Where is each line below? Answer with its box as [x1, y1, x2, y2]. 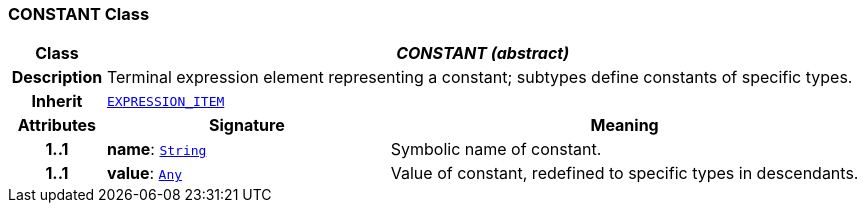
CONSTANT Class [8, 4, 150, 24]
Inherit [31, 91, 83, 112]
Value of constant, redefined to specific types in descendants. [390, 163, 859, 184]
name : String [106, 139, 207, 160]
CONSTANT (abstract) [396, 43, 570, 64]
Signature [209, 115, 285, 136]
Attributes [17, 115, 97, 136]
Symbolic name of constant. [390, 139, 602, 160]
